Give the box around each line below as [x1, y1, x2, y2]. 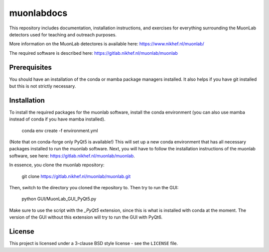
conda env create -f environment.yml [21, 127, 98, 133]
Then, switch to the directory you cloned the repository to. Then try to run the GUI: [9, 185, 179, 191]
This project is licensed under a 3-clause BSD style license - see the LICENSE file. [9, 241, 178, 247]
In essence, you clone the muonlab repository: [9, 162, 105, 168]
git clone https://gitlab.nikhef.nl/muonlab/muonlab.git [21, 173, 131, 179]
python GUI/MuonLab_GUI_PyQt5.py [21, 196, 97, 202]
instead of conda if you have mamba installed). [9, 116, 106, 122]
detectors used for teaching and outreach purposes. [9, 31, 117, 37]
